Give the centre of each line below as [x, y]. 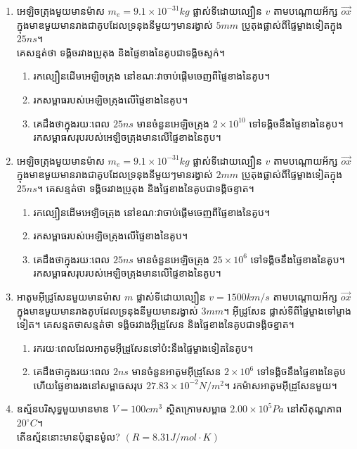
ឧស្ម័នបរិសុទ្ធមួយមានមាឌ [63, 409]
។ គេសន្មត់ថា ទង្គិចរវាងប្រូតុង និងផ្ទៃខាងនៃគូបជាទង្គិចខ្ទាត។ [145, 188]
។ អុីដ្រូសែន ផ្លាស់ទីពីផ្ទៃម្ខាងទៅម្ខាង [287, 310]
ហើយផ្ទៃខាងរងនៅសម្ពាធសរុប [88, 385]
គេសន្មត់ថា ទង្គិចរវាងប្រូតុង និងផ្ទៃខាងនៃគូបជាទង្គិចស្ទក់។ [121, 52]
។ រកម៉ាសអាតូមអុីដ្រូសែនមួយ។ [280, 385]
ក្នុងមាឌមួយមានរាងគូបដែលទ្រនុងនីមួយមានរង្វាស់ [107, 310]
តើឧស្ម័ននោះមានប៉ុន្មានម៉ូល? [68, 436]
